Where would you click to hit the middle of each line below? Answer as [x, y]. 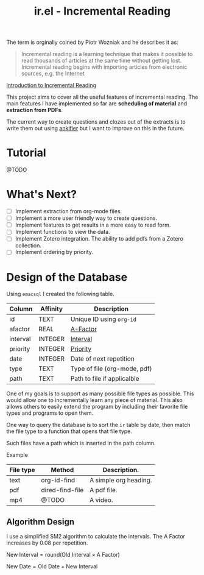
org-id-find [58, 481]
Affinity [51, 309]
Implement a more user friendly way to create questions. [86, 218]
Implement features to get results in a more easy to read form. [93, 225]
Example [17, 455]
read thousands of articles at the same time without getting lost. [101, 61]
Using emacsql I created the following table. [60, 294]
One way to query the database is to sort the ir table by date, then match [98, 425]
